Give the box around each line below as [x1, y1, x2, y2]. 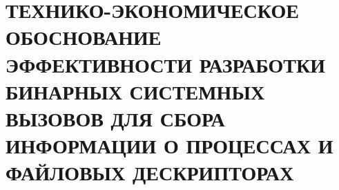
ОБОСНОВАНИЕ [6, 23, 162, 51]
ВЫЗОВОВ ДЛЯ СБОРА [6, 104, 225, 132]
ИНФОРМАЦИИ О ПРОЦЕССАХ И [6, 131, 333, 160]
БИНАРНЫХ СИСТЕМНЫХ [6, 77, 265, 105]
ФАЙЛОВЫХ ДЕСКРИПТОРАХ [6, 158, 294, 187]
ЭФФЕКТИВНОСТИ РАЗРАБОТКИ [6, 50, 326, 78]
